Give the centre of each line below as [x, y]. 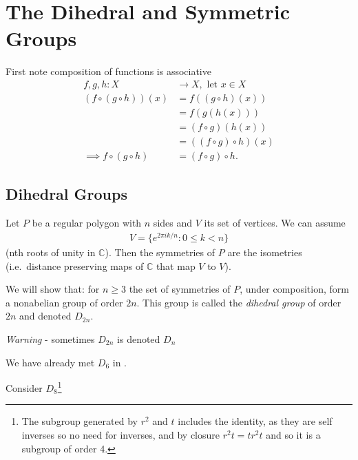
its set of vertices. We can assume [275, 223]
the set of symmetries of [180, 289]
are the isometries [265, 252]
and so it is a [293, 435]
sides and [173, 223]
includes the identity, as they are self [255, 421]
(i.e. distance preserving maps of [75, 265]
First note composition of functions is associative [108, 71]
